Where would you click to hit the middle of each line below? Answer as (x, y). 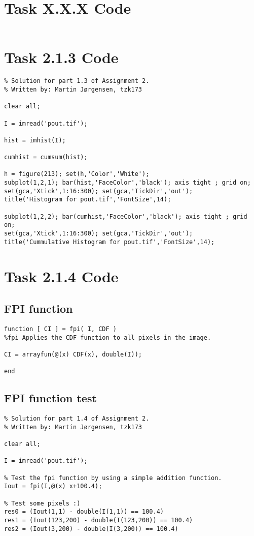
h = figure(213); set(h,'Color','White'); (77, 174)
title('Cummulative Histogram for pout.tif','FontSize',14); (110, 242)
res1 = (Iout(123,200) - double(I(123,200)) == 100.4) (99, 520)
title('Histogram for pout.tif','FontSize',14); (88, 200)
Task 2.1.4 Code (61, 276)
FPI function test (50, 398)
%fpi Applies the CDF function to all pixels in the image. (108, 337)
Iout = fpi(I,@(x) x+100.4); (53, 486)
